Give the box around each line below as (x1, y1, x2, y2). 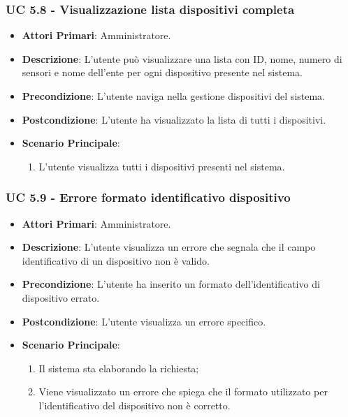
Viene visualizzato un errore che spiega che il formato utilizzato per (38, 384, 328, 399)
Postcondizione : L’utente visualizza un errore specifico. (22, 314, 266, 328)
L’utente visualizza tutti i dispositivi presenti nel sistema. (38, 159, 285, 173)
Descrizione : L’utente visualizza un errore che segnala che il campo (22, 240, 316, 254)
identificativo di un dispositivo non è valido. (22, 253, 210, 268)
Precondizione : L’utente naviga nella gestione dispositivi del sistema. (22, 89, 326, 103)
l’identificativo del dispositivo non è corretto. (38, 397, 231, 412)
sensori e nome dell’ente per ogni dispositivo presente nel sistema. (22, 65, 303, 80)
